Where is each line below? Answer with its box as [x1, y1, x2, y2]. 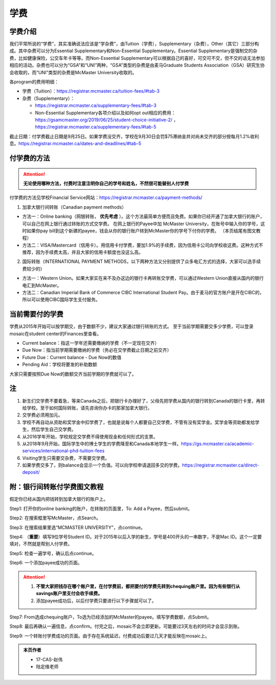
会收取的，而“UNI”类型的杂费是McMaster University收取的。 [9, 69, 137, 75]
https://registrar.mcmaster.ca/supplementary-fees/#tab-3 [35, 102, 157, 108]
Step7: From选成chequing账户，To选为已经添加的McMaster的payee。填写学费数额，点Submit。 [9, 614, 212, 620]
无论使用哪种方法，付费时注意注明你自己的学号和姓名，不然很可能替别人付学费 [23, 180, 189, 186]
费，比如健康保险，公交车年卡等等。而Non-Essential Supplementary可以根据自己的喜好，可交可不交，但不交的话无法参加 [9, 55, 265, 61]
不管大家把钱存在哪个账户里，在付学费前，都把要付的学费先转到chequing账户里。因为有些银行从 [36, 583, 240, 589]
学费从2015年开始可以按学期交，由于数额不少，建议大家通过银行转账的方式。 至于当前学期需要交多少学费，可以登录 [9, 323, 254, 329]
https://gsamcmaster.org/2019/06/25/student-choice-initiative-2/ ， [35, 117, 178, 123]
